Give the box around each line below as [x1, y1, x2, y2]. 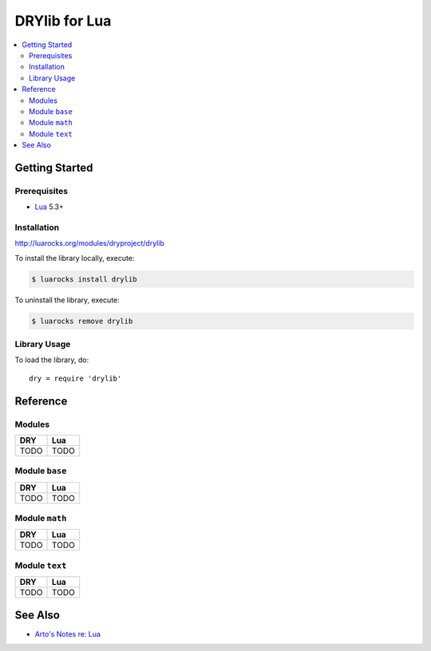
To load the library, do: [14, 355, 89, 365]
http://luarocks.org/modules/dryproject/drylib [14, 239, 165, 248]
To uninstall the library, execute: [14, 295, 120, 305]
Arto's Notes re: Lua [34, 629, 101, 638]
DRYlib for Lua [14, 12, 112, 30]
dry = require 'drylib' [29, 373, 122, 383]
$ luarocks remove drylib [31, 316, 133, 325]
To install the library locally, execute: [14, 253, 135, 262]
